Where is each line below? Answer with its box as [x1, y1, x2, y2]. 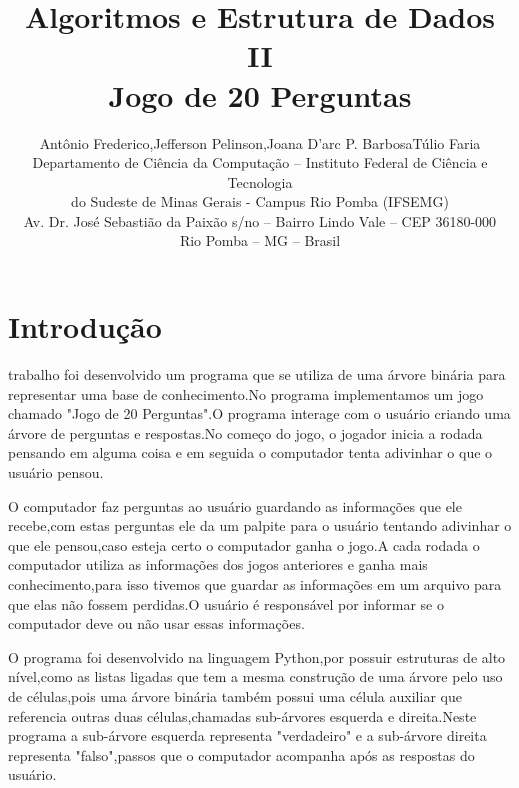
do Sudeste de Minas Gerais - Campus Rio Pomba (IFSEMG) [71, 191, 449, 212]
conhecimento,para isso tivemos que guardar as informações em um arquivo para [8, 573, 502, 594]
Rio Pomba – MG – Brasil [179, 230, 341, 251]
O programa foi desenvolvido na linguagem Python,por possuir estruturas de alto [8, 646, 506, 667]
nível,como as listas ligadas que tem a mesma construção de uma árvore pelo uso [8, 666, 503, 687]
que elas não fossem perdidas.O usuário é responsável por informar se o [8, 593, 445, 614]
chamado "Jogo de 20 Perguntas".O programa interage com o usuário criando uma [8, 403, 511, 424]
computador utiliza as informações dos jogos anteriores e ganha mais [8, 554, 428, 575]
